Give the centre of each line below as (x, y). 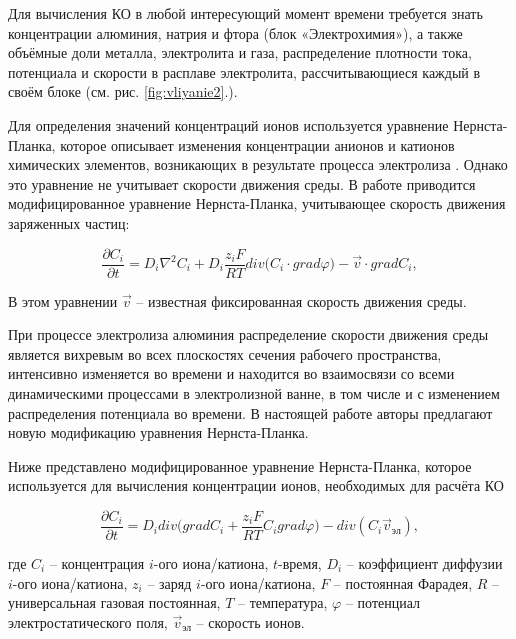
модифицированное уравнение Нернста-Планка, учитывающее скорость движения (257, 203)
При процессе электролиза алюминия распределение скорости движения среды (248, 334)
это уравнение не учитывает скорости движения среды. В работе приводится (242, 183)
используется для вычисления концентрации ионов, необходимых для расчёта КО (256, 485)
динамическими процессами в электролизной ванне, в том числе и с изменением (254, 392)
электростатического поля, (88, 621)
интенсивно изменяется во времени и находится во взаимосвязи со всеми (231, 373)
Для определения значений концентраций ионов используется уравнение (228, 124)
